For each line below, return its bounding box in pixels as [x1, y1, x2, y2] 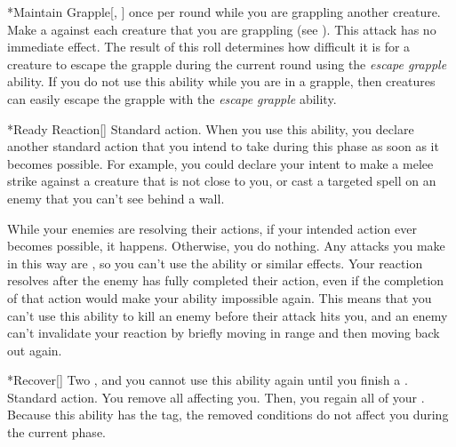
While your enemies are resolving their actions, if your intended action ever [7, 219, 417, 237]
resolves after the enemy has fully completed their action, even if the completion [7, 271, 444, 290]
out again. [7, 340, 62, 359]
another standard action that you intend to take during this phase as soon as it [7, 137, 439, 156]
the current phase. [7, 423, 106, 442]
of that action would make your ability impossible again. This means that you [7, 288, 432, 307]
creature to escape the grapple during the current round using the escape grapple [7, 54, 447, 73]
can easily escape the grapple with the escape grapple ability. [7, 89, 337, 108]
